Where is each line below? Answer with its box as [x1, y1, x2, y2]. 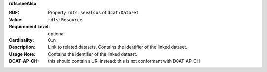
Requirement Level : [9, 24, 50, 30]
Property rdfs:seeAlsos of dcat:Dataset [48, 10, 139, 16]
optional [48, 30, 65, 36]
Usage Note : [9, 51, 36, 57]
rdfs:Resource [48, 17, 83, 22]
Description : [9, 44, 36, 50]
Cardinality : [9, 37, 34, 43]
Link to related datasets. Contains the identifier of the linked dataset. [48, 44, 188, 50]
